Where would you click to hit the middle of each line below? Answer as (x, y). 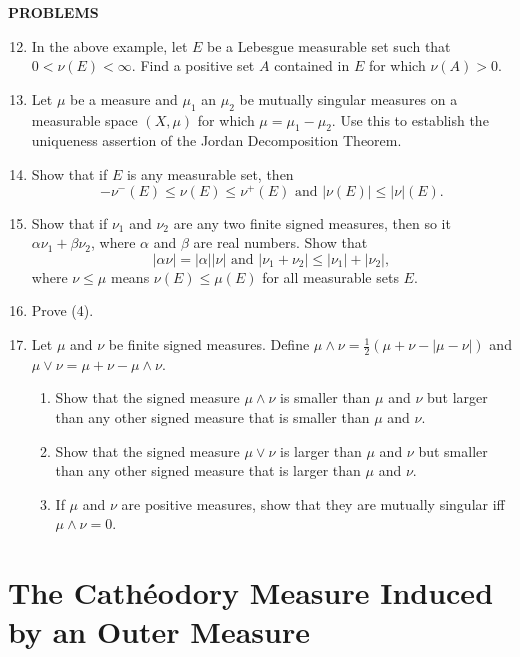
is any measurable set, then (210, 173)
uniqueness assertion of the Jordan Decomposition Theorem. (216, 140)
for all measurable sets (330, 276)
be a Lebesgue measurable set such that (329, 45)
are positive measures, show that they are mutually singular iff (313, 503)
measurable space (84, 119)
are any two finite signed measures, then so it (312, 222)
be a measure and (123, 98)
